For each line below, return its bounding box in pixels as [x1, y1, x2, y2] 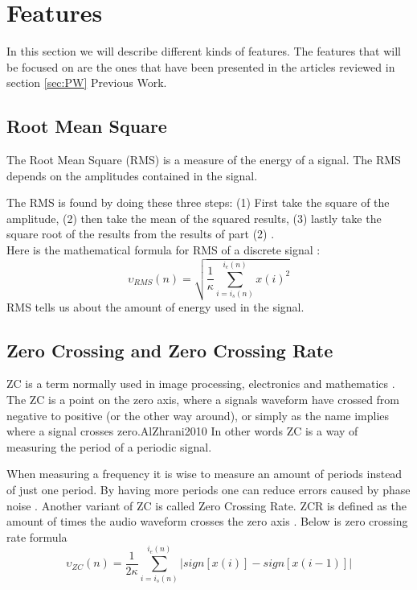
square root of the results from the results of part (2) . [6, 225, 275, 242]
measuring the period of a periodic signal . [6, 438, 212, 455]
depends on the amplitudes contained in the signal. [6, 167, 258, 184]
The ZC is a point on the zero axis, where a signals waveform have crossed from [6, 390, 400, 407]
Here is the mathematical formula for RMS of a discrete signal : [6, 241, 321, 258]
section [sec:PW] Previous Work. [6, 74, 167, 91]
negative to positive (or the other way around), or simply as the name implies [6, 406, 390, 423]
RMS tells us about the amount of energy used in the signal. [6, 298, 305, 315]
